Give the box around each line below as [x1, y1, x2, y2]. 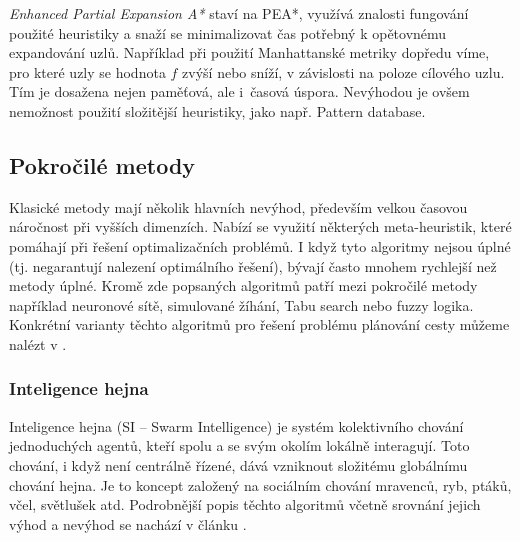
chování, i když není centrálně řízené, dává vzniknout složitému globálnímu [9, 454, 468, 475]
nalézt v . [9, 333, 67, 354]
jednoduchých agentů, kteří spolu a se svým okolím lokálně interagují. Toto [9, 435, 470, 456]
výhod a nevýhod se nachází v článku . [9, 513, 247, 534]
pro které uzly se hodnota [9, 61, 166, 82]
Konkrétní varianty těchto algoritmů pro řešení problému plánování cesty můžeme [9, 314, 510, 335]
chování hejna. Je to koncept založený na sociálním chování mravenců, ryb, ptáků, [9, 474, 512, 495]
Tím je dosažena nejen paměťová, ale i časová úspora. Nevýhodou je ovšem [9, 81, 470, 102]
